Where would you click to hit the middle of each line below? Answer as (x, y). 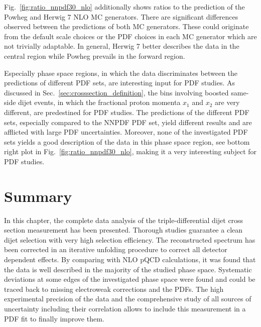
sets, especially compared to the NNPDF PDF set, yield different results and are (128, 122)
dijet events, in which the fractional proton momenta (99, 102)
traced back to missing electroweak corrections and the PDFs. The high (114, 289)
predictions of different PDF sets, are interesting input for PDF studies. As (120, 83)
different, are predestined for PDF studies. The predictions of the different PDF (127, 112)
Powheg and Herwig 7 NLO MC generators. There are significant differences (121, 16)
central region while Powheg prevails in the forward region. (95, 56)
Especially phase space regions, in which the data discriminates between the (121, 73)
